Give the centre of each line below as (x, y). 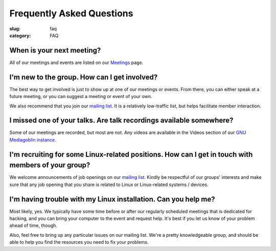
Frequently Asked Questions (71, 13)
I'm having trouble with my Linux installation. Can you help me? (112, 199)
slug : (15, 29)
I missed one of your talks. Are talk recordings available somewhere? (121, 120)
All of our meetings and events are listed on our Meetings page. (76, 62)
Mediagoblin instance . (33, 140)
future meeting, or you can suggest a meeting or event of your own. (81, 97)
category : (20, 35)
